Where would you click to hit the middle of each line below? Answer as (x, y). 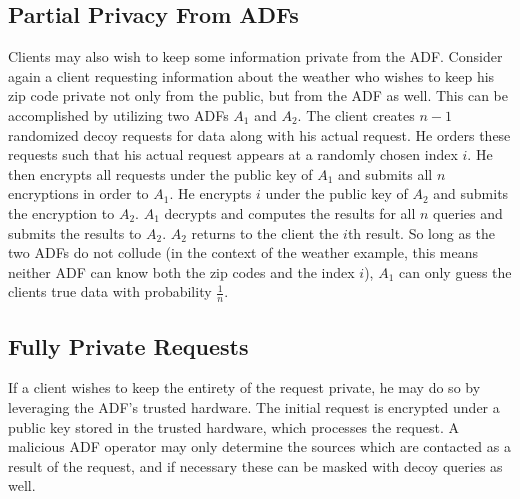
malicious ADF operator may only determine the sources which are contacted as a (259, 446)
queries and (468, 212)
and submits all (385, 173)
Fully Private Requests (128, 345)
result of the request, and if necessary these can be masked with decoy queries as (255, 465)
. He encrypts (210, 193)
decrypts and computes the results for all (290, 212)
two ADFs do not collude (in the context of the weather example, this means (243, 252)
